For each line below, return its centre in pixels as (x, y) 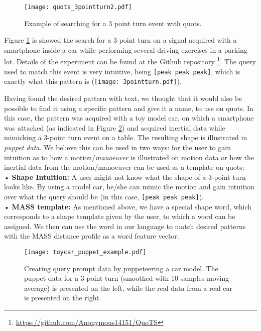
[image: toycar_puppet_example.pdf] (85, 252)
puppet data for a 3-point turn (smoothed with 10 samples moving (127, 278)
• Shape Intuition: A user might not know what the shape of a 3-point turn (125, 177)
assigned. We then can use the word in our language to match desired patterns (125, 226)
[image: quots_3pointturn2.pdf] (78, 7)
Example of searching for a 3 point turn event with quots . (113, 23)
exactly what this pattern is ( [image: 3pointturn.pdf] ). (93, 81)
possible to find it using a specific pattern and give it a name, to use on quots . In (129, 108)
